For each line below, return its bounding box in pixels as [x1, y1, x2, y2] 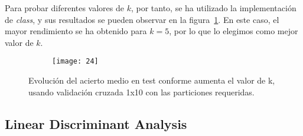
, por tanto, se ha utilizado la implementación [131, 2, 297, 14]
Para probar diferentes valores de [5, 2, 124, 14]
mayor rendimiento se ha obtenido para [5, 25, 147, 37]
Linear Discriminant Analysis [5, 114, 187, 132]
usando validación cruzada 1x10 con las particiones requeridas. [28, 85, 255, 98]
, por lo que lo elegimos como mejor [169, 25, 298, 37]
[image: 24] [52, 57, 99, 66]
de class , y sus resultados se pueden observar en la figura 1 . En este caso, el [5, 13, 279, 25]
